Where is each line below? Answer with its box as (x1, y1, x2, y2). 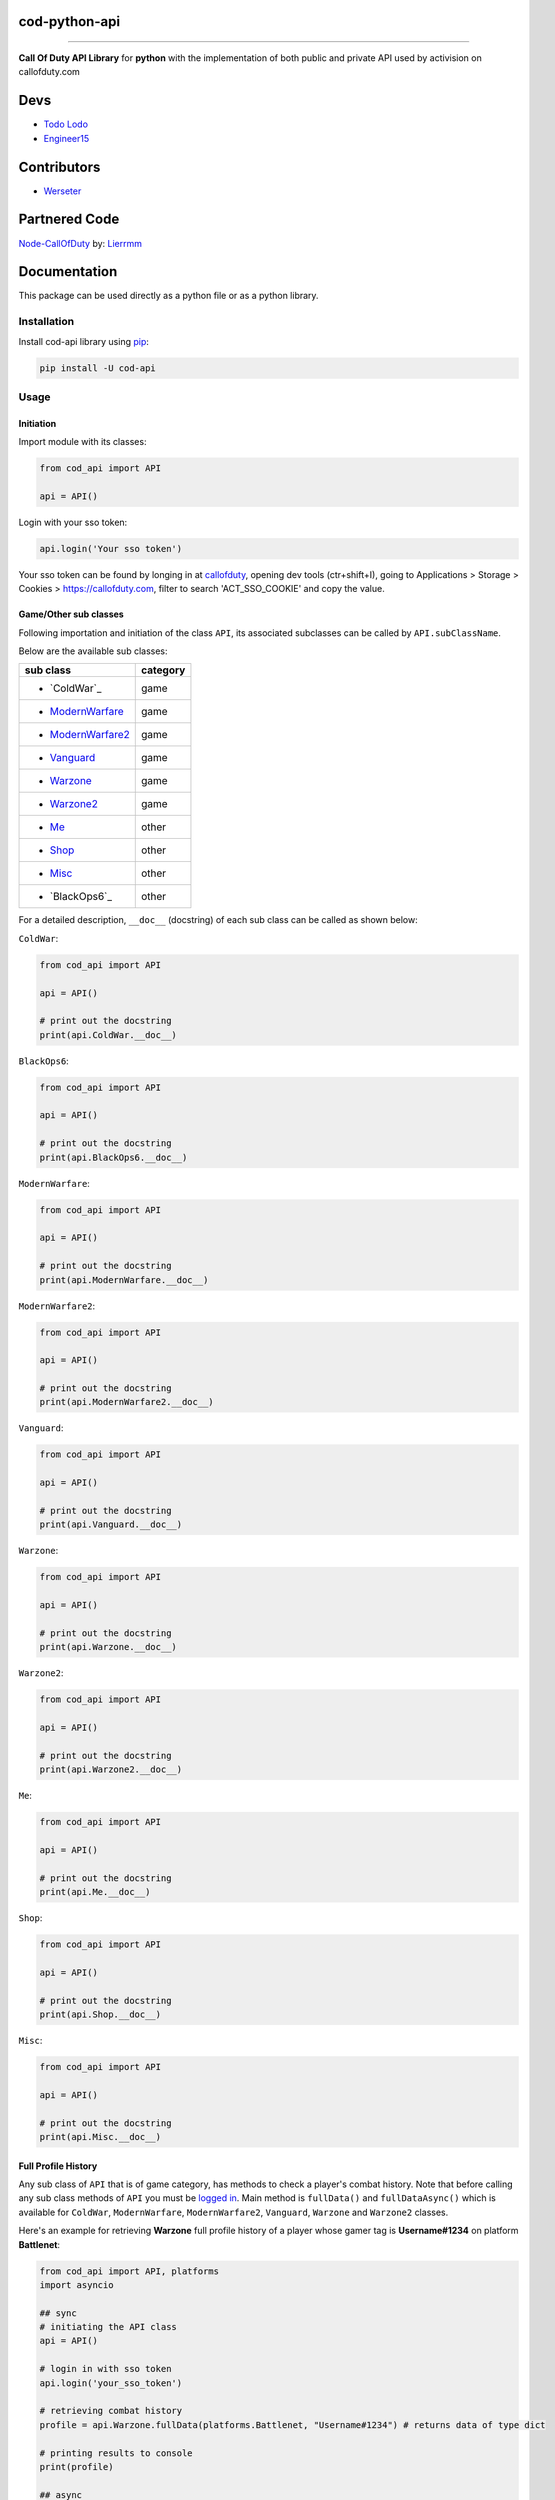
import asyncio (39, 2279, 114, 2290)
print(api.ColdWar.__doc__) (39, 1029, 177, 1040)
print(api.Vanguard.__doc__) (39, 1519, 183, 1530)
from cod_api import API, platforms (39, 2265, 220, 2277)
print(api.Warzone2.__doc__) (39, 1764, 183, 1775)
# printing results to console (39, 2447, 194, 2459)
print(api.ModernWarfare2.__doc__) (39, 1396, 214, 1408)
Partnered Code (18, 211, 120, 228)
